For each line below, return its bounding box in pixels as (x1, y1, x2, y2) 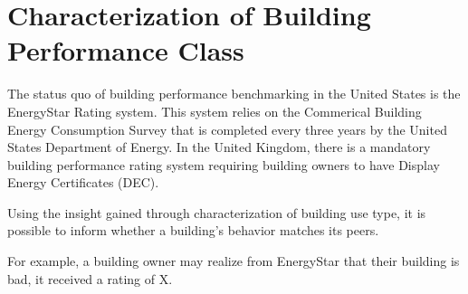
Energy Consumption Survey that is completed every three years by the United (7, 119, 447, 138)
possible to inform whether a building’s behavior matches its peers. (7, 221, 379, 240)
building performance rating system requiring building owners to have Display (7, 155, 440, 174)
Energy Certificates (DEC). (7, 173, 159, 192)
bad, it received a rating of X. (7, 269, 173, 288)
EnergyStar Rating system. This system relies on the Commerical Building (7, 101, 422, 120)
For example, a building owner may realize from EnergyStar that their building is (7, 251, 460, 270)
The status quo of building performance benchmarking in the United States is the (7, 84, 461, 103)
